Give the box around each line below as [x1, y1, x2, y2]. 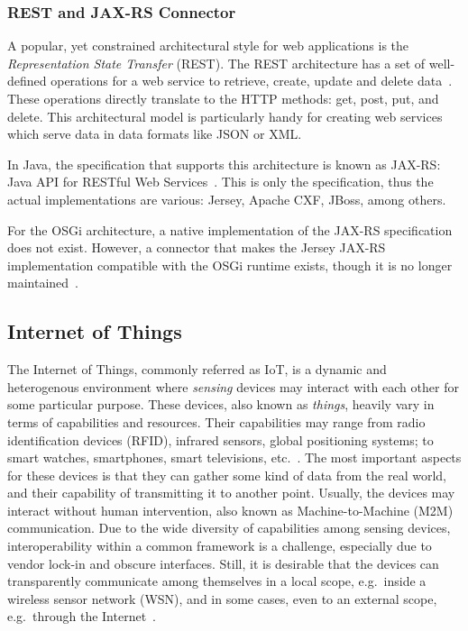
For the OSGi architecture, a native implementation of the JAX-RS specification [7, 220, 453, 239]
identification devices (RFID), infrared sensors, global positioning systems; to [7, 430, 434, 449]
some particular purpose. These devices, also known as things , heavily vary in [7, 395, 435, 414]
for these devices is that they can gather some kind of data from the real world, [7, 465, 446, 484]
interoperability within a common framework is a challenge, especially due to [7, 536, 432, 555]
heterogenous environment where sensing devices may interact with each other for [7, 377, 459, 396]
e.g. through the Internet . [7, 607, 157, 626]
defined [7, 71, 47, 90]
